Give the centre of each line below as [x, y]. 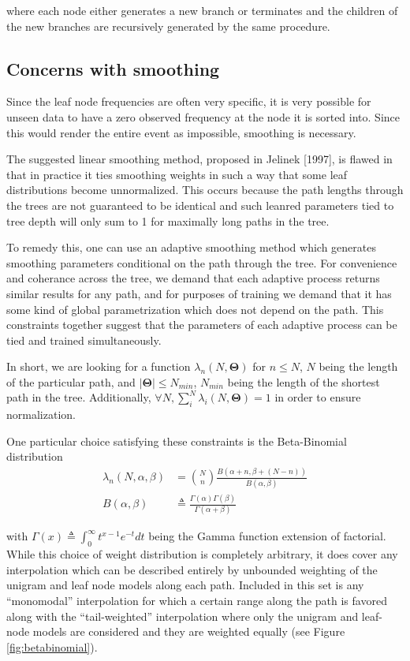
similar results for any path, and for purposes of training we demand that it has [199, 293]
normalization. [41, 415]
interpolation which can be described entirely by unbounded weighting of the [192, 569]
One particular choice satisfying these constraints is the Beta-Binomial [177, 441]
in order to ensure [318, 397]
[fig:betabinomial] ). [52, 646]
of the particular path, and [71, 381]
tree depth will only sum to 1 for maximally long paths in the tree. [168, 220]
